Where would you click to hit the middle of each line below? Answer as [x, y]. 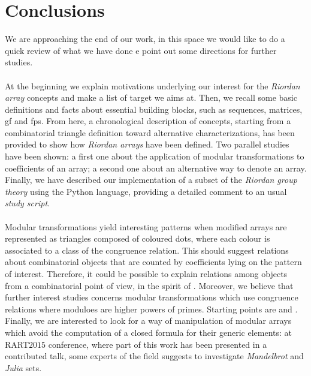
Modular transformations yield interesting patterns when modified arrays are [146, 226]
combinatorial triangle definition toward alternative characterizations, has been [150, 132]
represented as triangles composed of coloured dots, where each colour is [138, 238]
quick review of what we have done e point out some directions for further [141, 50]
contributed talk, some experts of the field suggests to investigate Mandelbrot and [154, 356]
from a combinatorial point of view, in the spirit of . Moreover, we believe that [149, 285]
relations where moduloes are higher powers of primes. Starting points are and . [151, 309]
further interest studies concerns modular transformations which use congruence [152, 297]
